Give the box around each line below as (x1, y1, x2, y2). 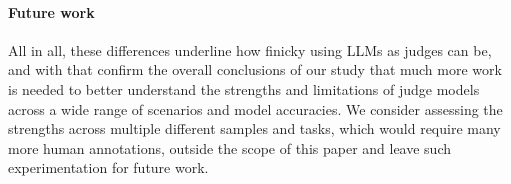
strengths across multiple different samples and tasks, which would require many (8, 118, 501, 139)
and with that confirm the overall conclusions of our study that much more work (8, 59, 502, 80)
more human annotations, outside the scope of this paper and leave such (8, 137, 452, 158)
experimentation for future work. (8, 157, 209, 178)
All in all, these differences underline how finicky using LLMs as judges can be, (8, 39, 492, 60)
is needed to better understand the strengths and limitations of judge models (8, 78, 480, 99)
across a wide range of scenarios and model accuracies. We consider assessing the (8, 98, 503, 119)
